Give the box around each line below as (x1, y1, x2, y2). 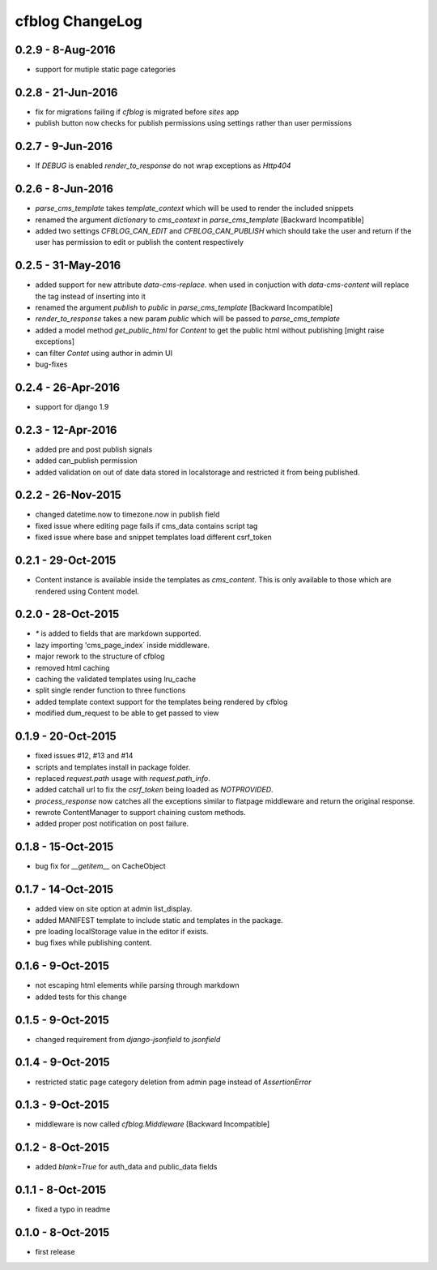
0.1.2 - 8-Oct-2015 (15, 1140, 109, 1155)
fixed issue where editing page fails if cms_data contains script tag (35, 521, 258, 530)
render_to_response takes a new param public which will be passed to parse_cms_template (35, 314, 340, 324)
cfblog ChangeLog (15, 12, 143, 30)
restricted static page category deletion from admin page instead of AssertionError (35, 1077, 312, 1087)
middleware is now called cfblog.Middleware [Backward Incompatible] (35, 1119, 270, 1129)
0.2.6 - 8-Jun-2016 (15, 182, 114, 196)
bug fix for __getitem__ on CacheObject (35, 861, 166, 871)
